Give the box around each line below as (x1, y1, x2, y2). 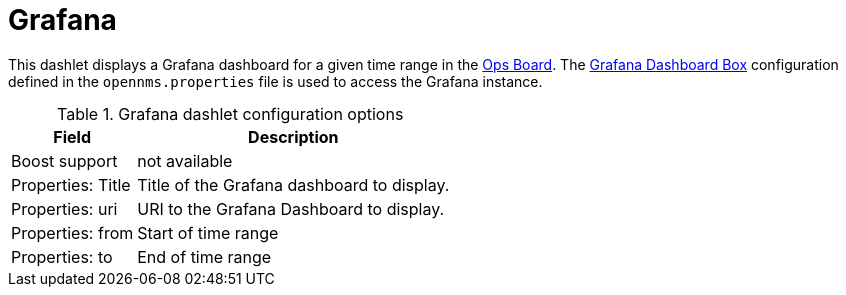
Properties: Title (11, 174, 131, 195)
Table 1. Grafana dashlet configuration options (57, 103, 404, 124)
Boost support (11, 150, 118, 171)
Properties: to (11, 246, 113, 267)
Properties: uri (11, 198, 118, 219)
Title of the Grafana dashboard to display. (137, 174, 450, 195)
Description (248, 126, 339, 147)
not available (137, 150, 233, 171)
